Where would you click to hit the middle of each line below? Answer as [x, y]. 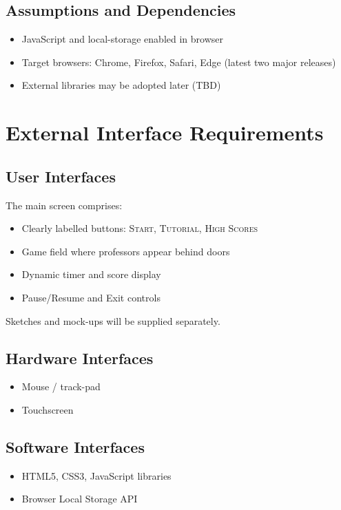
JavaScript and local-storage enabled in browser [122, 39]
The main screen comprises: [64, 205]
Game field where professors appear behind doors [126, 251]
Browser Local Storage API [80, 499]
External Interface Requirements [165, 132]
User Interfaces [61, 176]
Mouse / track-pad [61, 386]
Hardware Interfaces [80, 358]
